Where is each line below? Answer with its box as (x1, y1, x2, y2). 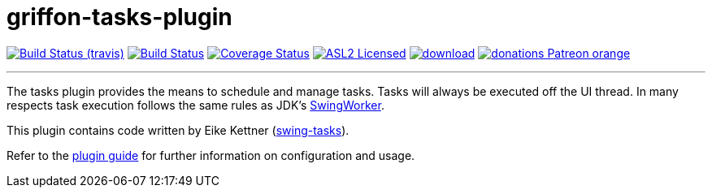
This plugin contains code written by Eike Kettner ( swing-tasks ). (7, 123, 349, 137)
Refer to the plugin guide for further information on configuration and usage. (7, 148, 415, 162)
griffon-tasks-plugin (7, 3, 232, 31)
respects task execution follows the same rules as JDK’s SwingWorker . (7, 97, 384, 112)
